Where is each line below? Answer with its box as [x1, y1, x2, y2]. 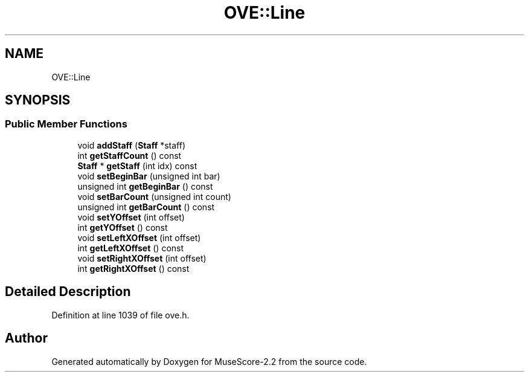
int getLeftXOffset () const [77, 242, 184, 253]
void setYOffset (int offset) [77, 211, 185, 222]
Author [5, 330, 48, 346]
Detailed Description [5, 284, 131, 300]
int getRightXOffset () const [77, 263, 190, 274]
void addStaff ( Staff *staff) [77, 140, 186, 150]
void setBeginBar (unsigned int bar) [77, 170, 220, 181]
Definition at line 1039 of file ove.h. [51, 309, 190, 320]
